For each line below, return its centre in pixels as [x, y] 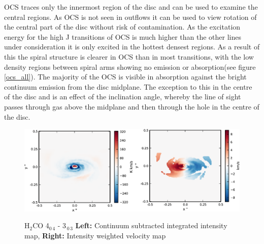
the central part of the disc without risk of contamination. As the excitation [122, 27]
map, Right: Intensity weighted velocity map [95, 235]
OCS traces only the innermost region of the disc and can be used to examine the [131, 7]
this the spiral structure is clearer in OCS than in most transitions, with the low [129, 56]
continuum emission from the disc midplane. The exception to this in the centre [128, 86]
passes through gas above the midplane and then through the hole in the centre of [132, 106]
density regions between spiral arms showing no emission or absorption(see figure [130, 66]
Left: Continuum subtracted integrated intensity [151, 225]
